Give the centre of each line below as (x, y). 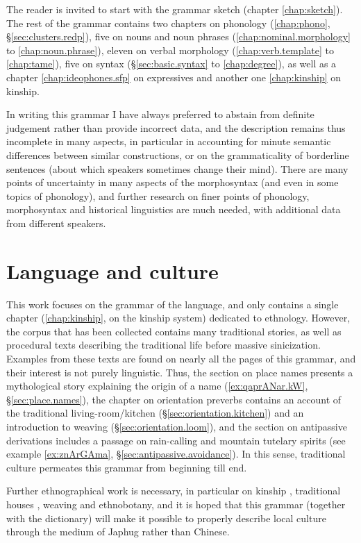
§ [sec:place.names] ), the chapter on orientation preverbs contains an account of (174, 399)
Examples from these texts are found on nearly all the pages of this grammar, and (181, 358)
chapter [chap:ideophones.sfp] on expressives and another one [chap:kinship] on (174, 77)
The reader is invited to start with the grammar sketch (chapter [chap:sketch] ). (175, 9)
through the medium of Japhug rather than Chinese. (118, 532)
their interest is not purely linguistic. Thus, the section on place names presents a (180, 372)
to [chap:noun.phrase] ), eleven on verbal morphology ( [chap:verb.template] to (170, 50)
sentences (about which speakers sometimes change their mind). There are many (177, 168)
